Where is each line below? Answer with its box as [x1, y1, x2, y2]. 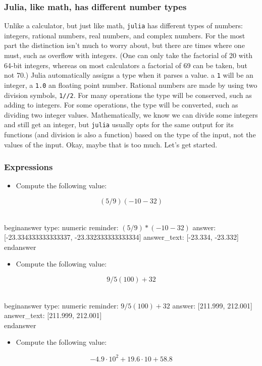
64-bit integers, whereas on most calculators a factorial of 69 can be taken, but [4, 60, 247, 70]
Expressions [4, 161, 53, 173]
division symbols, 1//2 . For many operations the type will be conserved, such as [4, 89, 252, 100]
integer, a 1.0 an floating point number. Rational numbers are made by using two [4, 79, 257, 90]
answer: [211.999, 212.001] [172, 300, 252, 310]
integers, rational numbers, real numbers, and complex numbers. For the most [4, 30, 245, 40]
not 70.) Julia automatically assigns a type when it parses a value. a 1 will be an [4, 70, 253, 80]
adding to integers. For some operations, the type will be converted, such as [4, 99, 238, 110]
